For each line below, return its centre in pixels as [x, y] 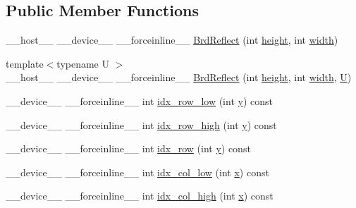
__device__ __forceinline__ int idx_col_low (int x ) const [137, 172]
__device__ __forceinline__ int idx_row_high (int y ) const [141, 124]
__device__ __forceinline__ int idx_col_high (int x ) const [140, 196]
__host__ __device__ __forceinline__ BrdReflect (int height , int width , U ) [179, 77]
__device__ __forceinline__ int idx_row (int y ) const [128, 148]
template [25, 63]
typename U [83, 63]
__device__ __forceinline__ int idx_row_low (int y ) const [139, 100]
